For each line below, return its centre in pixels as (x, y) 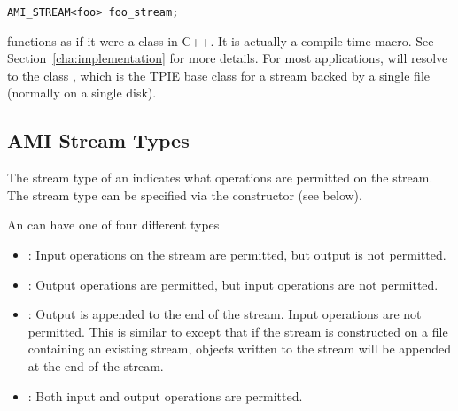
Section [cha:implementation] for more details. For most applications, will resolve (228, 58)
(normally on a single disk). (82, 93)
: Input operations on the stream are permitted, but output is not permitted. (237, 255)
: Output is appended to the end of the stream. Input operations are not (225, 314)
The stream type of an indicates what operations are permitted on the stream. (220, 178)
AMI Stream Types (98, 140)
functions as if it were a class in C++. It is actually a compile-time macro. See (221, 40)
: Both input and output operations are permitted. (165, 395)
